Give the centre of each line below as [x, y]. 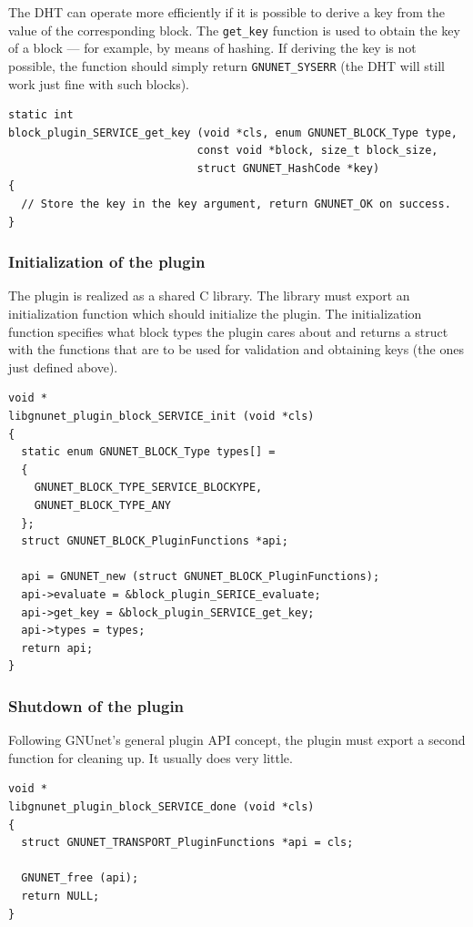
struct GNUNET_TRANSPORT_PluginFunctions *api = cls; [187, 843]
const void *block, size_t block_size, [317, 151]
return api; [57, 648]
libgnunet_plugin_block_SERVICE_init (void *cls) [161, 417]
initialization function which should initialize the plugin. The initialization [215, 314]
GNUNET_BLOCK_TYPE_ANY [102, 505]
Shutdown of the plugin [96, 705]
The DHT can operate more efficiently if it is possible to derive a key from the [227, 12]
